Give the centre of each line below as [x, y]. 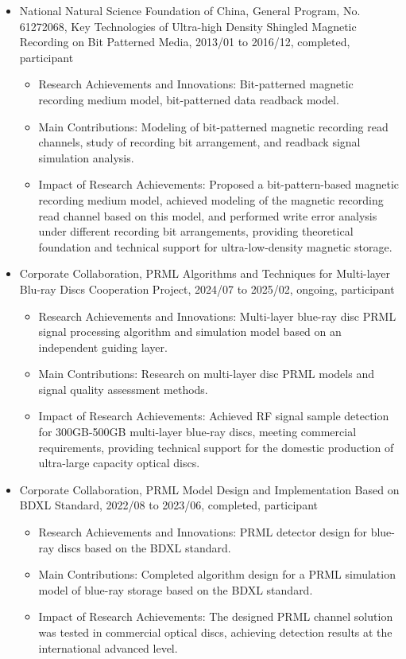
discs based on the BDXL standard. [144, 547]
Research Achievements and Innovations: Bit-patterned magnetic [196, 84]
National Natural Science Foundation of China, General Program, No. [190, 10]
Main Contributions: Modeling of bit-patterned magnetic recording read [213, 126]
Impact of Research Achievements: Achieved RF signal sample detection [214, 416]
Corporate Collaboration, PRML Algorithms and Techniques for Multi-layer [205, 273]
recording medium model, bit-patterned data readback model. [189, 99]
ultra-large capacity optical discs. [119, 463]
